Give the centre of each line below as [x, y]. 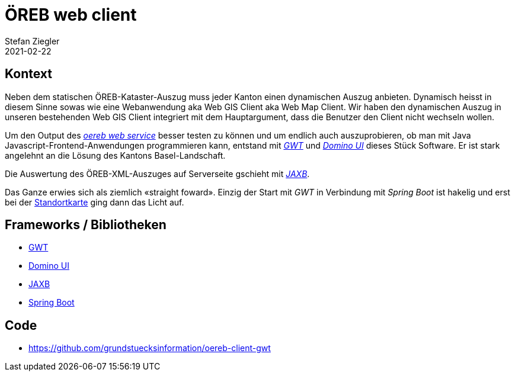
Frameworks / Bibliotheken [86, 225]
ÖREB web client [71, 15]
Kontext [28, 74]
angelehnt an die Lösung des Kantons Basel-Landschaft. [115, 155]
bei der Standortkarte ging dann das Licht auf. [95, 202]
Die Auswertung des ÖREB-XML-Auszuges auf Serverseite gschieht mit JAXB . [157, 173]
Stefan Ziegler [32, 41]
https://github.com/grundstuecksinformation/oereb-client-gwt [150, 348]
